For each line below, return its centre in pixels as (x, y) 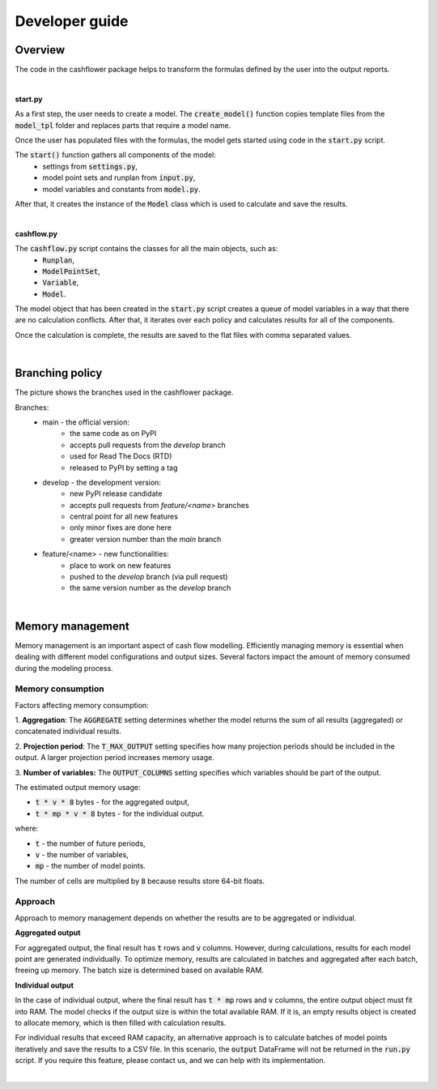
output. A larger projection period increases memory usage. (115, 758)
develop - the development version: (102, 482)
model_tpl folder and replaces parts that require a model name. (123, 125)
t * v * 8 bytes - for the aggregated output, (112, 802)
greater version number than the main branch (146, 539)
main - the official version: (86, 422)
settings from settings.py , (90, 166)
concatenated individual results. (68, 731)
